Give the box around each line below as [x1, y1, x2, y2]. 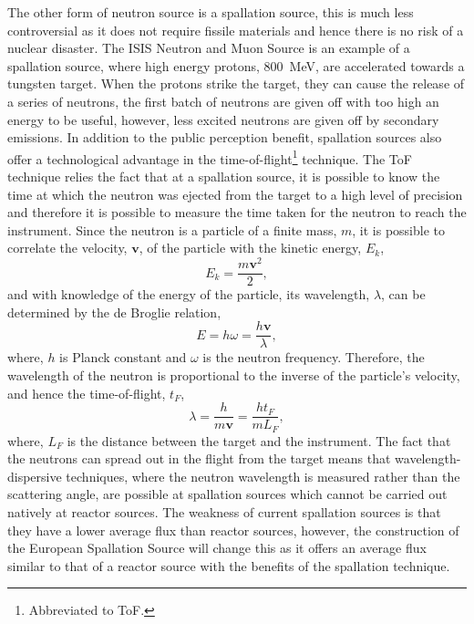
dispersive [7, 466, 62, 485]
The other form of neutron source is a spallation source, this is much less [7, 3, 414, 21]
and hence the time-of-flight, [7, 383, 166, 402]
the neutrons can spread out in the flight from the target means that [7, 449, 391, 468]
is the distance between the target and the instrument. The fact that [67, 431, 451, 450]
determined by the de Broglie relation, [7, 302, 222, 321]
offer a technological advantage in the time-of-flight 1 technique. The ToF [7, 146, 412, 168]
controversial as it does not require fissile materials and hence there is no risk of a [7, 20, 464, 39]
